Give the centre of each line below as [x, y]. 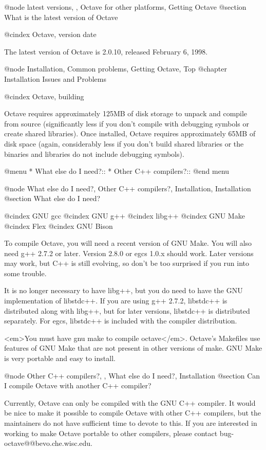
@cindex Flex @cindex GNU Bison [59, 226]
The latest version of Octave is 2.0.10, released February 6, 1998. [106, 51]
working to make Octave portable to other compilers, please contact [111, 433]
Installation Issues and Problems [55, 78]
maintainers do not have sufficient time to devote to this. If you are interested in [131, 423]
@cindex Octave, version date [50, 34]
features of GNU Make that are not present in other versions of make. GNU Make [133, 348]
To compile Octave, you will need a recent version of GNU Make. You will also [128, 243]
